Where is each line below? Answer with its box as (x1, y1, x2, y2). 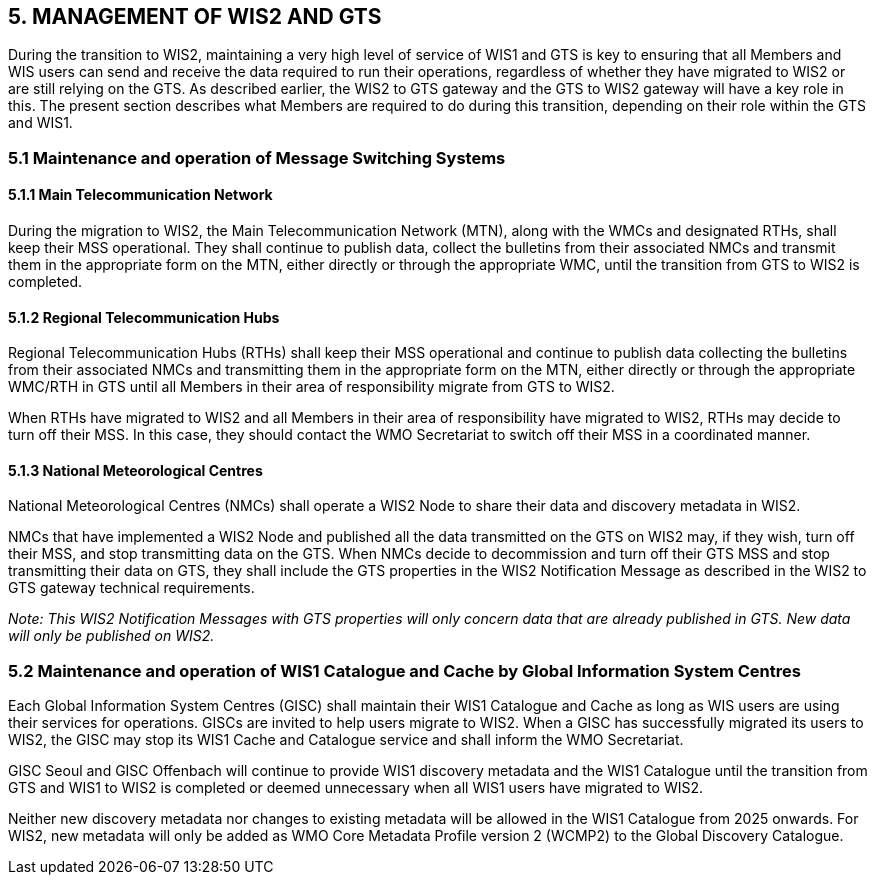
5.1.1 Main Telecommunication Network (8, 186, 273, 204)
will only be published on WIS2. (8, 627, 215, 645)
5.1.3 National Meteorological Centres (8, 461, 263, 479)
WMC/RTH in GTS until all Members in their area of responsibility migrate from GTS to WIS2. (8, 378, 615, 396)
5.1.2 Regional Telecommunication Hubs (8, 308, 280, 326)
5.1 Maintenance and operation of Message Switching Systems (8, 147, 506, 168)
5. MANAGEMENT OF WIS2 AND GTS (8, 4, 382, 29)
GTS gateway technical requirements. (8, 579, 255, 597)
